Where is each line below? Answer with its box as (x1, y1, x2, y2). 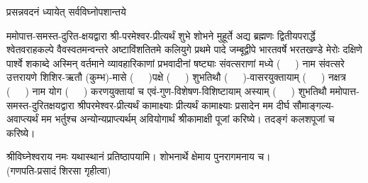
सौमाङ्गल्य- (292, 97, 335, 112)
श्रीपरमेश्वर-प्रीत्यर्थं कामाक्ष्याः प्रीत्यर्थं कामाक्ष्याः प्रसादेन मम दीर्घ (77, 97, 290, 112)
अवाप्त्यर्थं (6, 111, 38, 126)
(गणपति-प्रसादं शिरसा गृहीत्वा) (6, 162, 111, 177)
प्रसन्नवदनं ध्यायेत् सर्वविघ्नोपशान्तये (6, 4, 126, 18)
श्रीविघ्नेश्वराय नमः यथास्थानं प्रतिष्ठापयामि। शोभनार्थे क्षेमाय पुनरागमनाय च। (6, 149, 271, 164)
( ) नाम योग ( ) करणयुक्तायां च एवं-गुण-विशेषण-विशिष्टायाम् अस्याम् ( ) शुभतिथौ (6, 83, 327, 98)
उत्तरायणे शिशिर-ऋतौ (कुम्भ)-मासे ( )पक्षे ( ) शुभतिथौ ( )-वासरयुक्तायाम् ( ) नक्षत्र (6, 70, 346, 84)
